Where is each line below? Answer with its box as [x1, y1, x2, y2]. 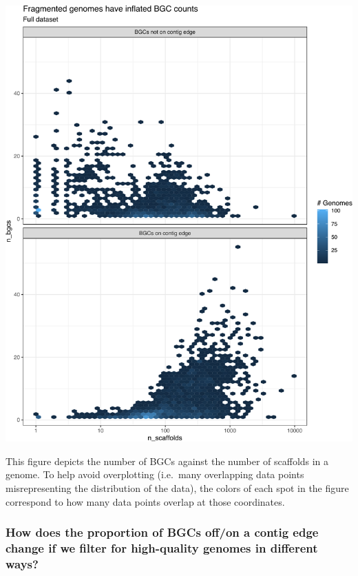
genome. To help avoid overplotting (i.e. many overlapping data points [6, 467, 304, 482]
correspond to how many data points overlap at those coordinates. [6, 494, 285, 508]
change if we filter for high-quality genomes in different [6, 539, 318, 557]
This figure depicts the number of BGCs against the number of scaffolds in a [6, 453, 329, 468]
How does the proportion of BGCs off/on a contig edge [6, 524, 319, 541]
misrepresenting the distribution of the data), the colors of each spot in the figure [6, 481, 349, 495]
